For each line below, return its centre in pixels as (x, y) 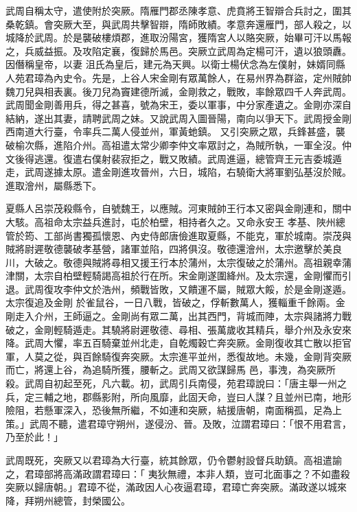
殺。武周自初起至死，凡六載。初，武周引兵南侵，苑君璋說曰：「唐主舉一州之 (176, 383)
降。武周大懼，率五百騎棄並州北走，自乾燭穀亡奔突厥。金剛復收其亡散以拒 (174, 343)
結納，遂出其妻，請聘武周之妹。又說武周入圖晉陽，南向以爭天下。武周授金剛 (178, 118)
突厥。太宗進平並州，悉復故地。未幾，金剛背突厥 (241, 356)
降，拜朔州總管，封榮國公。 (68, 500)
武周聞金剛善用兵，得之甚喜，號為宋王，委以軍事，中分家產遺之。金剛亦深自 (178, 105)
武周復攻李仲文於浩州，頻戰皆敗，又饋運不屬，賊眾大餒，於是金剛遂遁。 (188, 289)
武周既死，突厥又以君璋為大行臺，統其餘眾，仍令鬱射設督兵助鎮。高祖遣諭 (174, 460)
